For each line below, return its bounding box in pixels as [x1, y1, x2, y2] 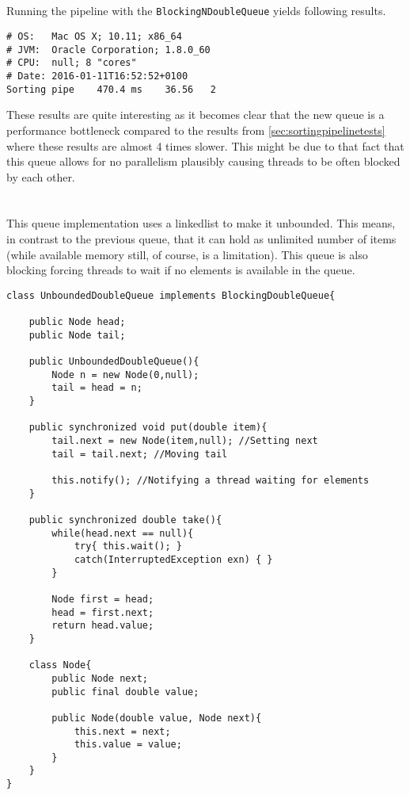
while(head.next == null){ [51, 527, 194, 539]
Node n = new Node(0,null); [51, 369, 199, 380]
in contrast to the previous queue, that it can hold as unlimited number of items [6, 231, 397, 247]
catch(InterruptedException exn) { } [74, 553, 273, 565]
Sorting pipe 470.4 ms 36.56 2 [6, 83, 216, 95]
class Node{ [28, 659, 92, 671]
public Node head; [28, 316, 126, 328]
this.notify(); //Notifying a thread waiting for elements [51, 475, 370, 487]
